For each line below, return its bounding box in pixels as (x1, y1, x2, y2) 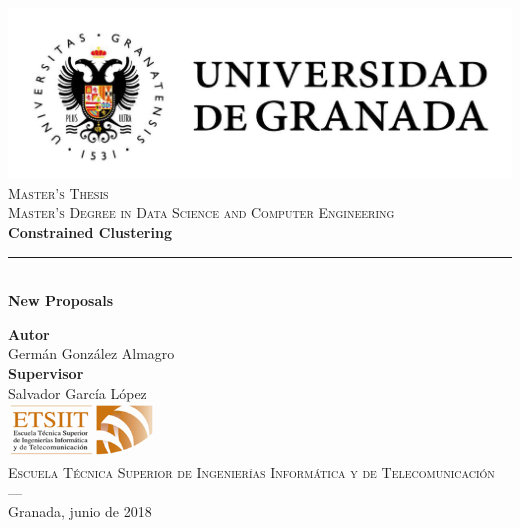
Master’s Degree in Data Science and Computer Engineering (8, 202, 395, 223)
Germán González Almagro (8, 343, 175, 364)
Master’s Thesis (8, 182, 109, 203)
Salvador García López (8, 382, 147, 403)
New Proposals (8, 290, 114, 311)
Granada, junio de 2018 (8, 501, 152, 522)
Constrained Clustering (8, 222, 172, 243)
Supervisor (8, 363, 84, 384)
